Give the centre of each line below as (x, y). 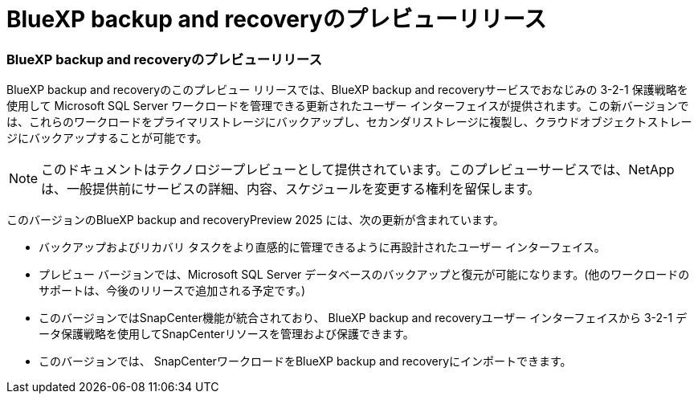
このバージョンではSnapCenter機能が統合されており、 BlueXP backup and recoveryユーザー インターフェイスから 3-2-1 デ (363, 318)
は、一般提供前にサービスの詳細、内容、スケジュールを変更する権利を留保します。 (291, 189)
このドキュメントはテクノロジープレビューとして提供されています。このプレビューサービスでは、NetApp (358, 170)
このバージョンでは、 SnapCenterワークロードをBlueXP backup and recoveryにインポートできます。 (305, 361)
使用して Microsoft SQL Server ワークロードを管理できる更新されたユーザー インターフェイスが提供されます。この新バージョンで (348, 106)
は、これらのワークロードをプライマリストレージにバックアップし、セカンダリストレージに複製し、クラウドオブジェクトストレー (349, 122)
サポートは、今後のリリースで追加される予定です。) (172, 291)
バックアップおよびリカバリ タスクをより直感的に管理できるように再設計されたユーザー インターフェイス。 (322, 247)
